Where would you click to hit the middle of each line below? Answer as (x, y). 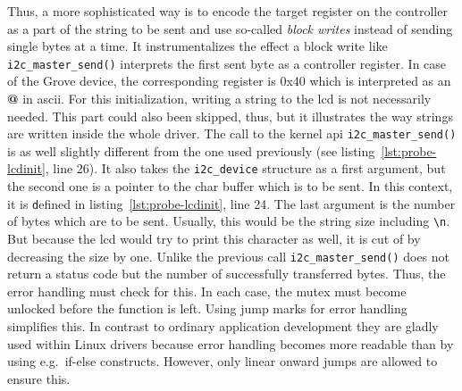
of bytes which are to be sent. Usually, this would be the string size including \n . (229, 221)
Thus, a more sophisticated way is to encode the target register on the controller (227, 11)
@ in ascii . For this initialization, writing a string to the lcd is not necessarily (219, 99)
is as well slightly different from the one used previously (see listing (191, 150)
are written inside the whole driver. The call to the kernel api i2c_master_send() (232, 133)
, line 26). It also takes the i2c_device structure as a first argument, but (245, 168)
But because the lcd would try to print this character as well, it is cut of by (214, 239)
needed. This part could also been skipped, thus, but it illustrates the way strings (230, 116)
